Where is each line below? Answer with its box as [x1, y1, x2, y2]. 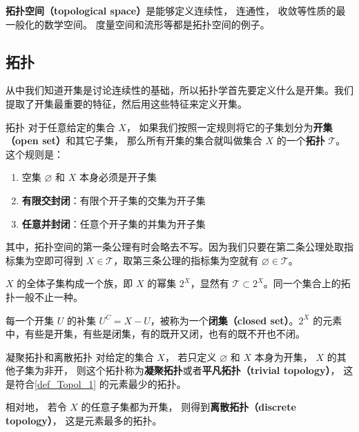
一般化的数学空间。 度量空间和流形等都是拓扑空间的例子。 [6, 17, 270, 31]
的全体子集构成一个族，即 [17, 276, 133, 291]
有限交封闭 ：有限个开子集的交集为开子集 [21, 193, 206, 207]
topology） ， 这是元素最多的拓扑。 [6, 413, 162, 428]
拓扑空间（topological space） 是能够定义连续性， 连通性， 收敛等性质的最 [6, 3, 346, 17]
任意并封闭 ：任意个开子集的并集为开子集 [21, 216, 206, 230]
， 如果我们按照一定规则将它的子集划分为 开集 [126, 119, 333, 134]
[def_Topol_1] [35, 376, 97, 391]
